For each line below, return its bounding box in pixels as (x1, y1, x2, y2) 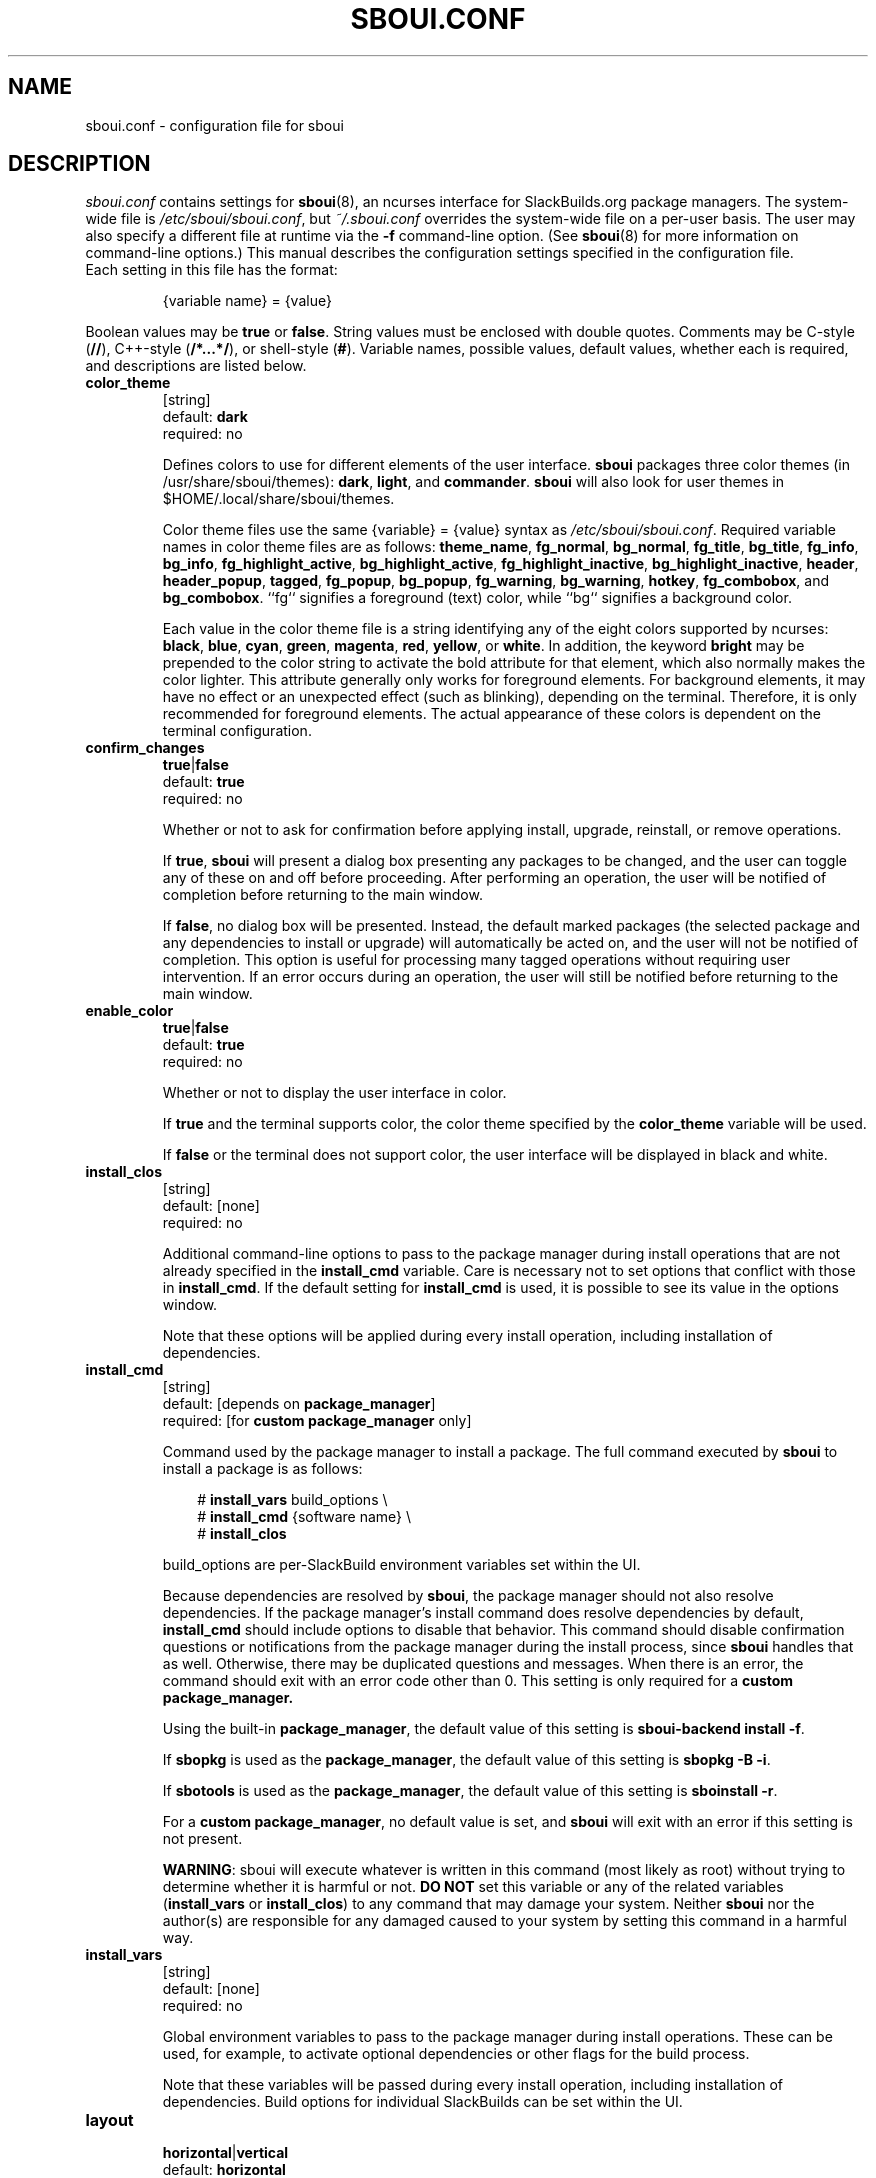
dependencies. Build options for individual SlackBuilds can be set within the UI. (162, 2093, 683, 2111)
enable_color (85, 1002, 174, 1020)
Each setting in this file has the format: (85, 261, 338, 279)
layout (85, 2110, 134, 2131)
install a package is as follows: (162, 1460, 363, 1478)
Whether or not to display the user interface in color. (162, 1084, 507, 1102)
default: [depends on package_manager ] (162, 1395, 436, 1413)
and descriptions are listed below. (85, 357, 307, 375)
